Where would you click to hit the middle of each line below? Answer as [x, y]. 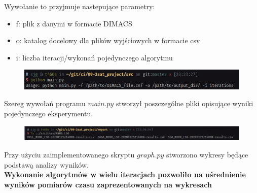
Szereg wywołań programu [45, 103]
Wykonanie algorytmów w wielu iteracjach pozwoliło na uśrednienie [125, 174]
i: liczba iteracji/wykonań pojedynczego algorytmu [94, 57]
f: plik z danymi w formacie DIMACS [74, 23]
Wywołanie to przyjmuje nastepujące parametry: [80, 6]
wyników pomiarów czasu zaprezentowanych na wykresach [108, 184]
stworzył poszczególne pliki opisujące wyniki [185, 103]
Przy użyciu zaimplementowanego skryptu [69, 154]
